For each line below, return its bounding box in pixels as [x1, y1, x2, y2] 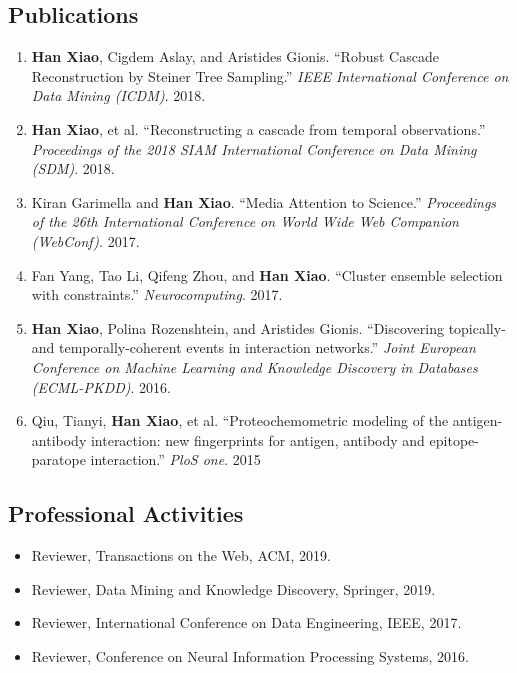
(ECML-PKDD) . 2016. [31, 376, 171, 397]
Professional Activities [8, 498, 244, 529]
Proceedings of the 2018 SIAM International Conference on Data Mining [31, 138, 477, 159]
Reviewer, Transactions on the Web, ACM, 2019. [31, 545, 331, 566]
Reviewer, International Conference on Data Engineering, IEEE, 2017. [31, 612, 462, 633]
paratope [31, 449, 86, 470]
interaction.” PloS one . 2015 [90, 449, 261, 470]
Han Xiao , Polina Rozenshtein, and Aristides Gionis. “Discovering [31, 317, 444, 338]
